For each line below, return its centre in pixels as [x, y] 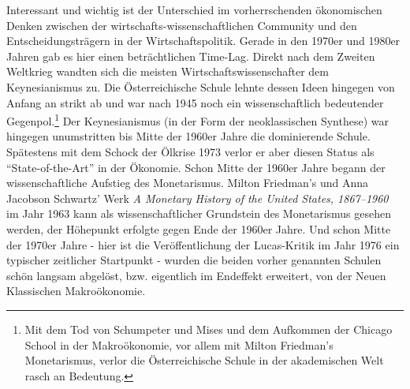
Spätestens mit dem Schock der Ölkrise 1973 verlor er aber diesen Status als [190, 151]
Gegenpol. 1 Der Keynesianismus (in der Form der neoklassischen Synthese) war [198, 120]
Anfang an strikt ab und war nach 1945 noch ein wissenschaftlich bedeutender [195, 102]
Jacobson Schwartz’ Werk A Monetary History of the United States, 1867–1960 [198, 198]
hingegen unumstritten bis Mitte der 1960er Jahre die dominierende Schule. [188, 136]
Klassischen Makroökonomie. [76, 291]
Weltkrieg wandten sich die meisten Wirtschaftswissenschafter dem [168, 71]
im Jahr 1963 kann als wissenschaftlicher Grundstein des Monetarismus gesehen [199, 213]
